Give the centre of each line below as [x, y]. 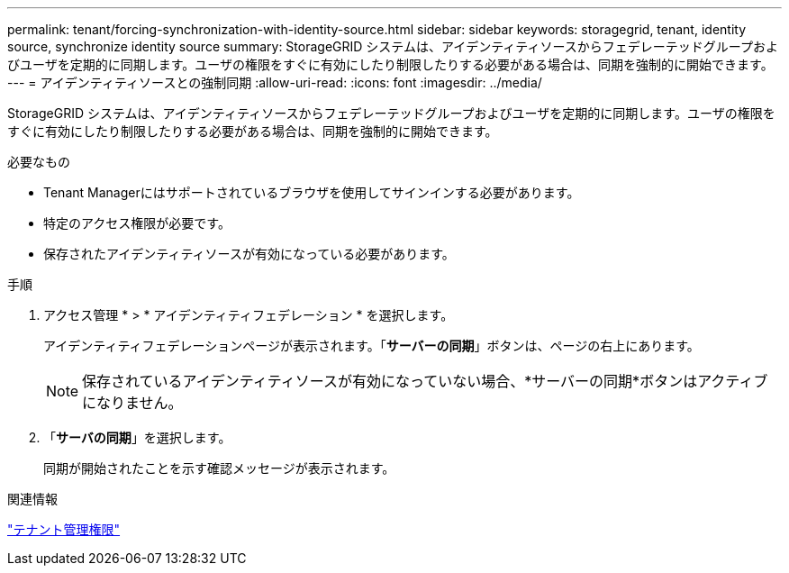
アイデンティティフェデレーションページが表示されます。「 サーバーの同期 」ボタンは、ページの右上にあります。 [372, 346]
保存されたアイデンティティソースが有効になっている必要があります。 [249, 254]
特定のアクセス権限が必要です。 [137, 223]
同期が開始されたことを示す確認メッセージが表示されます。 [219, 468]
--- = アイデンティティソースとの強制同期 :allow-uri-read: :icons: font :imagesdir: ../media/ [275, 82]
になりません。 [132, 403]
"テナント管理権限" [64, 529]
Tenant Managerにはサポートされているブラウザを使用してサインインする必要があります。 [312, 192]
